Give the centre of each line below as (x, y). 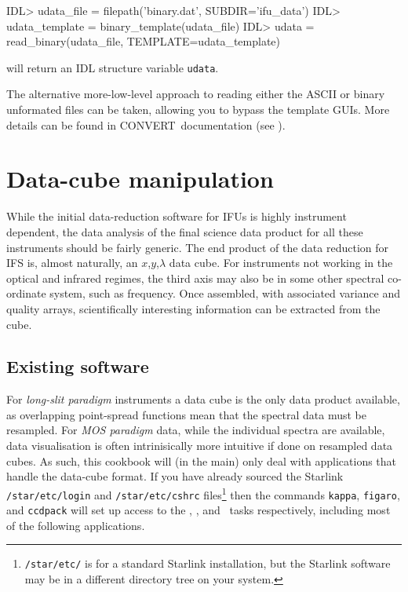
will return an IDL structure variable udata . (113, 67)
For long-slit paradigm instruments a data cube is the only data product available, (203, 399)
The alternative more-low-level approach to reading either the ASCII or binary (196, 94)
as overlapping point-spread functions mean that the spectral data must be (187, 414)
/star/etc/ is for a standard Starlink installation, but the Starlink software (208, 563)
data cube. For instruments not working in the (281, 263)
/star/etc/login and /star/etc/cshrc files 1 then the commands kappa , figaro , (203, 493)
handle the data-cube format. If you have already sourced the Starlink (175, 476)
